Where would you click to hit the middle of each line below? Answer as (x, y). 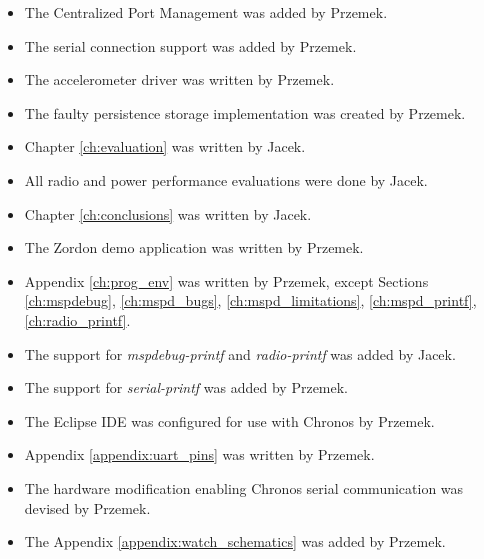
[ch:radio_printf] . (77, 319)
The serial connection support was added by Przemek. (190, 45)
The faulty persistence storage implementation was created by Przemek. (245, 112)
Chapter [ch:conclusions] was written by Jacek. (168, 213)
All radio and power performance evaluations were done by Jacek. (226, 179)
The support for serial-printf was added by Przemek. (186, 387)
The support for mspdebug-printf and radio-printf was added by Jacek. (240, 353)
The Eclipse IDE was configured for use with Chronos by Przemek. (229, 420)
